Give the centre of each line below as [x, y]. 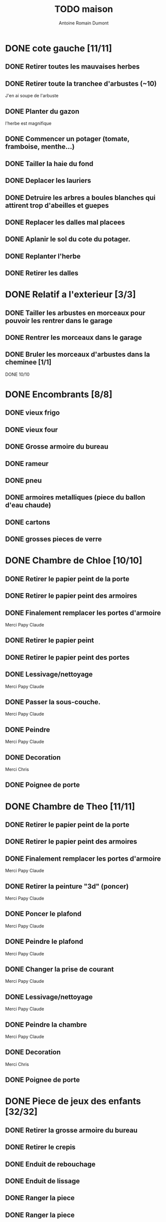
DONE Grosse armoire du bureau [57, 447]
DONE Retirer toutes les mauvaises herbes [73, 67]
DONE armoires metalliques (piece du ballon [75, 498]
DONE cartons [28, 522]
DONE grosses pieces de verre [54, 539]
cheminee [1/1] [28, 362]
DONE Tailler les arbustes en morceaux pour [75, 313]
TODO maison [84, 9]
